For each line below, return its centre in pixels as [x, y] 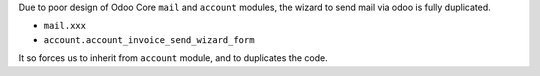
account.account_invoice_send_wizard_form [149, 39]
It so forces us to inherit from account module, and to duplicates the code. [173, 58]
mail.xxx [65, 26]
